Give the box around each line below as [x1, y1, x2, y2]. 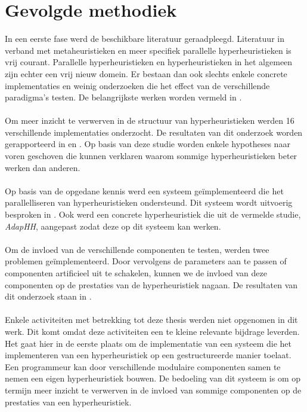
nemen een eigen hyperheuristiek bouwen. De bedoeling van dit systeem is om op [5, 372, 300, 384]
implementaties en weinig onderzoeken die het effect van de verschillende [5, 79, 270, 91]
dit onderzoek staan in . [5, 290, 92, 303]
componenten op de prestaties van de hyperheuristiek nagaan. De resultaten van [5, 278, 298, 291]
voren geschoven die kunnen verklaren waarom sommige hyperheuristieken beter [5, 149, 297, 162]
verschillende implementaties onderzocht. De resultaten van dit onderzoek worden [5, 126, 303, 138]
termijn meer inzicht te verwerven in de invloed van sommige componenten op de [5, 383, 302, 396]
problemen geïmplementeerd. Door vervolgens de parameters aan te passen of [5, 255, 287, 267]
